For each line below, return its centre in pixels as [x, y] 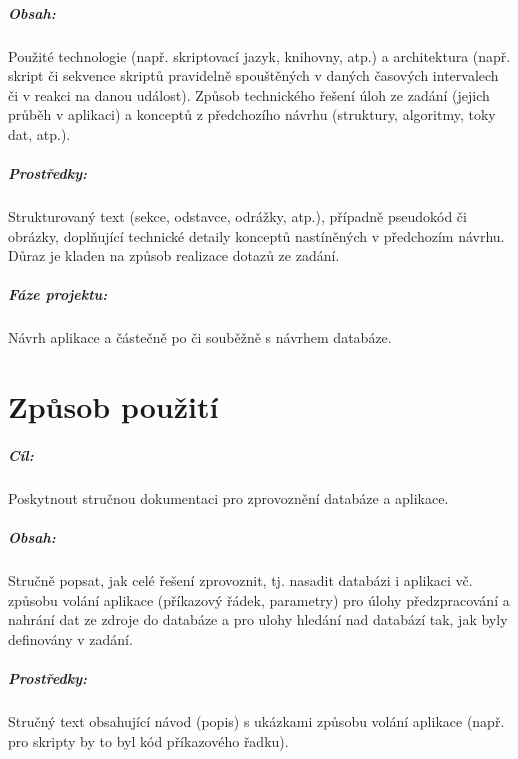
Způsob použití [113, 406]
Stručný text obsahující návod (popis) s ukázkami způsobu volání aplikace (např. [256, 721]
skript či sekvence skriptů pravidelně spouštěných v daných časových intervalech [253, 75]
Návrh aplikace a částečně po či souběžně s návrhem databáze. [200, 337]
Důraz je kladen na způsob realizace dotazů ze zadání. [174, 255]
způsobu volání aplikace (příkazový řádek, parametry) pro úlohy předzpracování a [259, 599]
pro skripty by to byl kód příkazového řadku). [148, 740]
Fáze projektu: [58, 294]
